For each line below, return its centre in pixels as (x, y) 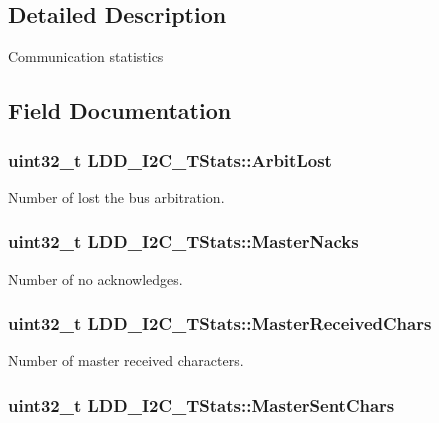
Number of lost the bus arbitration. (116, 196)
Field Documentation (120, 110)
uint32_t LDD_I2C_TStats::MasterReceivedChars (220, 323)
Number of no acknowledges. (95, 278)
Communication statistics (86, 56)
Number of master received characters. (126, 360)
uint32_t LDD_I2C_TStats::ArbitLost (170, 159)
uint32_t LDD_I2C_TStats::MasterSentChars (201, 404)
